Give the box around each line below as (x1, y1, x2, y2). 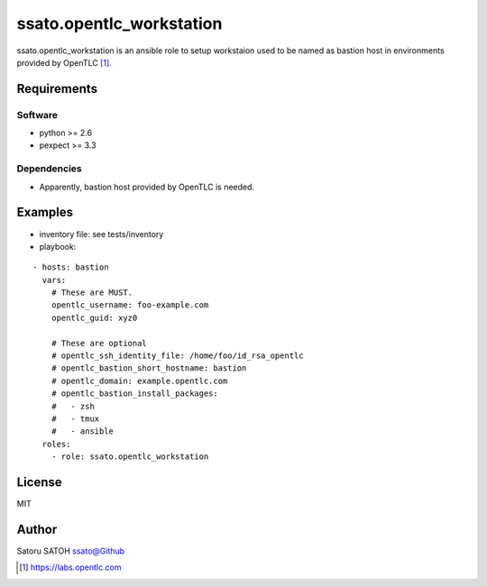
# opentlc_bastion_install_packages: (51, 389, 218, 399)
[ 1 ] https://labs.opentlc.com (19, 562, 122, 573)
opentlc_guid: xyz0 (51, 312, 138, 323)
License (16, 474, 62, 490)
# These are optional (51, 338, 148, 348)
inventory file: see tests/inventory (39, 228, 164, 239)
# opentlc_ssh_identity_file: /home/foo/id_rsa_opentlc (51, 351, 304, 361)
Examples (16, 205, 74, 220)
